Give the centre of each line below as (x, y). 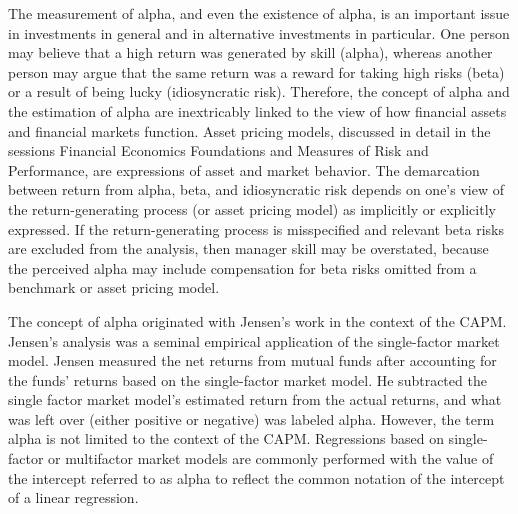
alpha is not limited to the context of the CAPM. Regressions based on (226, 438)
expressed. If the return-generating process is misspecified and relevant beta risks (256, 228)
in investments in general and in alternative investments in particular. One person (259, 32)
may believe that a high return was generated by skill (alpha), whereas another (250, 52)
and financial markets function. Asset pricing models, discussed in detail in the (249, 130)
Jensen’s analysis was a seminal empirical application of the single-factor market (254, 340)
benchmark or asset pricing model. (114, 287)
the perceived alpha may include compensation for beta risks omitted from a (242, 267)
